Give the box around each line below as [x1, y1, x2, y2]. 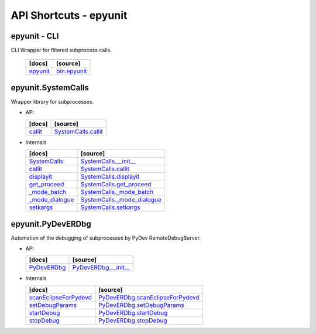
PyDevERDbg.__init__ [72, 264, 130, 272]
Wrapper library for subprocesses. [11, 98, 94, 105]
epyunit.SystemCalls [11, 83, 89, 93]
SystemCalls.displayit [80, 173, 140, 181]
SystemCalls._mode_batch [80, 188, 154, 196]
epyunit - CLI [11, 31, 59, 41]
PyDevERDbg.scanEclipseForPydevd [98, 293, 200, 301]
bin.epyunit [56, 67, 87, 76]
